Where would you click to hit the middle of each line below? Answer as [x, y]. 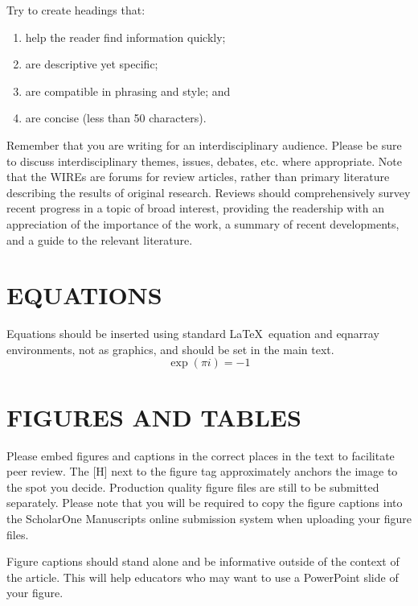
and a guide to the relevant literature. [100, 239]
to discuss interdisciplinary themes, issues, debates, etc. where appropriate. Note [205, 161]
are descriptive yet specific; [92, 64]
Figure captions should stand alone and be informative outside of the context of [203, 561]
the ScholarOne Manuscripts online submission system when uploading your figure [209, 518]
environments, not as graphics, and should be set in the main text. [170, 349]
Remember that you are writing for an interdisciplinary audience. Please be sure [204, 144]
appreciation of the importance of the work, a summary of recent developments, [203, 223]
